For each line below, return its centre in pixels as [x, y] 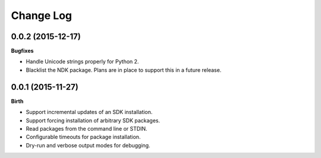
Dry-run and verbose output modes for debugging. [88, 145]
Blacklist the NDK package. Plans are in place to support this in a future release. [124, 70]
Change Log [42, 15]
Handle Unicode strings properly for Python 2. [82, 62]
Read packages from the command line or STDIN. [87, 128]
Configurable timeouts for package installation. [83, 137]
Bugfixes [22, 51]
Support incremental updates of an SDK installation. [89, 112]
